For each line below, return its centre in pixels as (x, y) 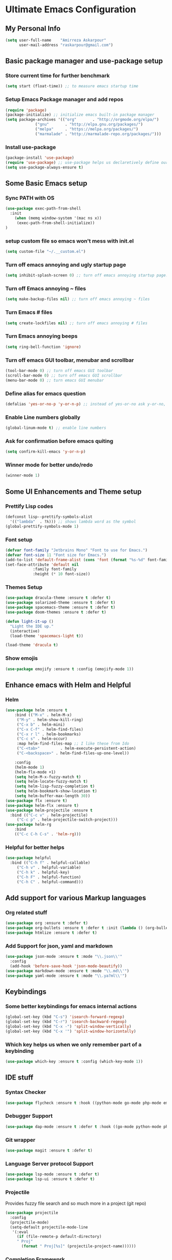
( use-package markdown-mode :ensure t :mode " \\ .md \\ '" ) (67, 971)
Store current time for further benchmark (58, 76)
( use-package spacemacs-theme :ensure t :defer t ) (60, 607)
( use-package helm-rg (28, 825)
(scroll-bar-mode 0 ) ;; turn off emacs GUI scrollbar (64, 375)
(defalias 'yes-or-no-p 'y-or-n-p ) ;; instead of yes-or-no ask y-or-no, (86, 404)
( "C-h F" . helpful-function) (49, 877)
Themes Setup (24, 587)
